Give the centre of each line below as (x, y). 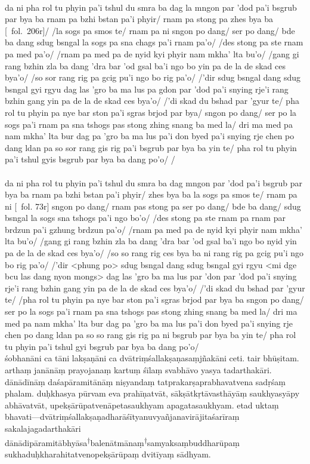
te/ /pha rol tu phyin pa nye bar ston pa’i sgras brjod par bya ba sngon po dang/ (154, 299)
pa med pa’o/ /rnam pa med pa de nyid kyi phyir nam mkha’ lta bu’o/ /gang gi (152, 53)
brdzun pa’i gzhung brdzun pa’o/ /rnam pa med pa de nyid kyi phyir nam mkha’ (154, 229)
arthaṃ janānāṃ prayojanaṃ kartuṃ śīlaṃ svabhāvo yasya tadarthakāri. (138, 370)
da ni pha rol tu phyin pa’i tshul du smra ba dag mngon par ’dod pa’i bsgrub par (154, 182)
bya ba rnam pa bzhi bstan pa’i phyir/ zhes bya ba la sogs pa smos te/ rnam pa (151, 194)
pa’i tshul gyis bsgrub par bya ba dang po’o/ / (90, 159)
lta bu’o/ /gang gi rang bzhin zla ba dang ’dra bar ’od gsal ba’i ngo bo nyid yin (151, 241)
